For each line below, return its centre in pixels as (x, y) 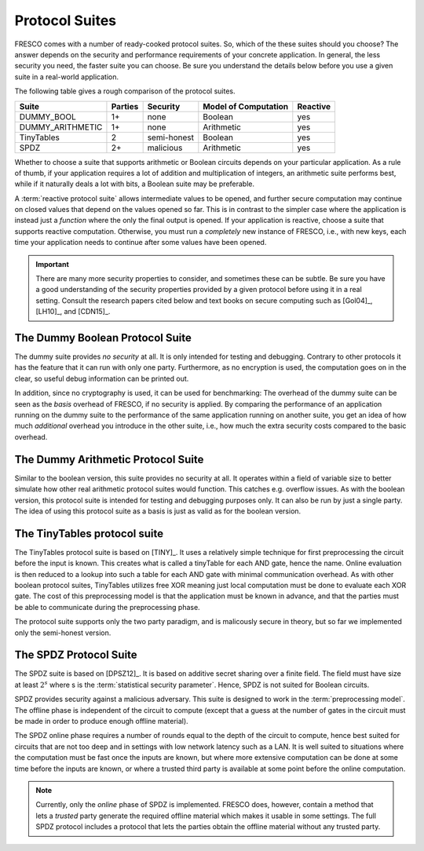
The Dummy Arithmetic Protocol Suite (109, 459)
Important (53, 264)
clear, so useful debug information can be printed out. (102, 378)
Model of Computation (246, 106)
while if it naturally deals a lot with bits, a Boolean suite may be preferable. (135, 184)
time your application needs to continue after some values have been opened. (141, 243)
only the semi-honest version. (63, 633)
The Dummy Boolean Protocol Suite (103, 338)
